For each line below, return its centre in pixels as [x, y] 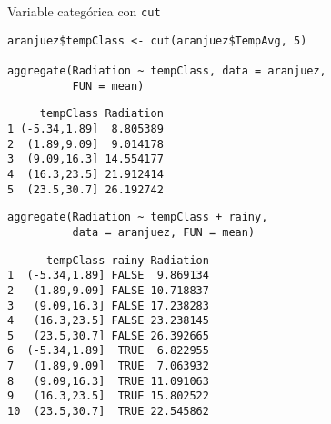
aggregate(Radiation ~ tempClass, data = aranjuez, [167, 70]
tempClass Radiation [101, 114]
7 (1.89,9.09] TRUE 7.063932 [108, 366]
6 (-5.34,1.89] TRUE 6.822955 [108, 351]
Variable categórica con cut [84, 11]
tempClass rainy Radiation [127, 260]
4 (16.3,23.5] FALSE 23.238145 [108, 321]
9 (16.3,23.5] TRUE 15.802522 [108, 396]
